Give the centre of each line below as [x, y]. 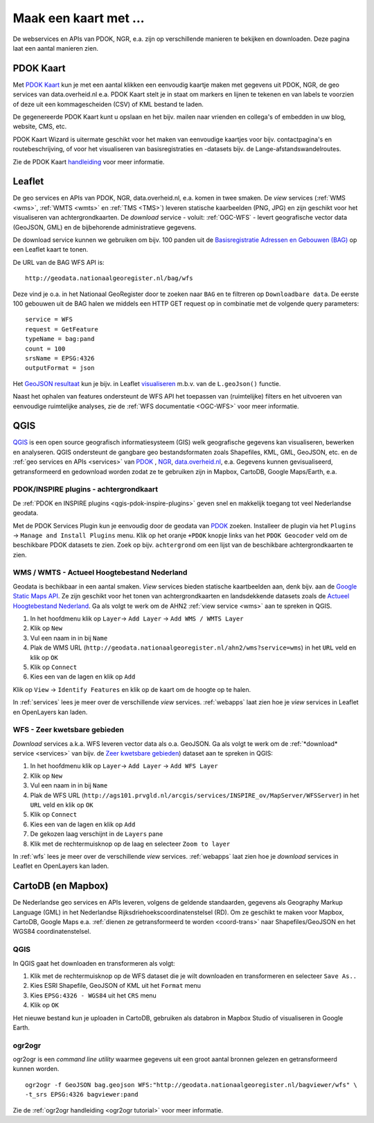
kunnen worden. [36, 1069]
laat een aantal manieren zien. [55, 48]
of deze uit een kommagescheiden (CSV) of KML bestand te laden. [108, 104]
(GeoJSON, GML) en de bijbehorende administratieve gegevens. [105, 227]
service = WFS [49, 320]
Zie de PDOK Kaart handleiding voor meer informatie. [89, 162]
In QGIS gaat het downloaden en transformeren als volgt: [94, 963]
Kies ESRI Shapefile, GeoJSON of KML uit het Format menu [115, 986]
